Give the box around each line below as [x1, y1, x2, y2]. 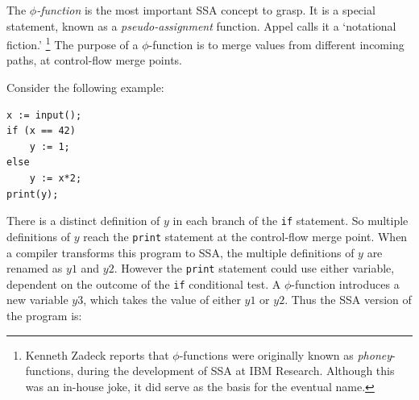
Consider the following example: [6, 79, 164, 96]
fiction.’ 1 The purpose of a [6, 34, 139, 52]
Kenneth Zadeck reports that [25, 346, 169, 363]
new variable [6, 291, 68, 308]
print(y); [6, 188, 59, 200]
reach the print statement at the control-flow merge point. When [83, 227, 408, 244]
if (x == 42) [6, 125, 76, 137]
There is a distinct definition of [6, 212, 160, 229]
